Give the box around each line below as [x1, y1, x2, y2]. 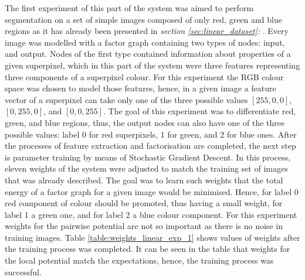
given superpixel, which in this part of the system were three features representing [5, 59, 300, 71]
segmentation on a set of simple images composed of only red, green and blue [5, 13, 282, 25]
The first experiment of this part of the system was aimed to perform [5, 2, 254, 13]
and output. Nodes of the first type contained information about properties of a [5, 47, 291, 60]
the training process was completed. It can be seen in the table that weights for [5, 243, 290, 255]
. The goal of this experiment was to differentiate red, [103, 105, 296, 117]
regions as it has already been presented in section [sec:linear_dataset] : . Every [5, 25, 289, 37]
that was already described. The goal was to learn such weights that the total [5, 173, 283, 186]
